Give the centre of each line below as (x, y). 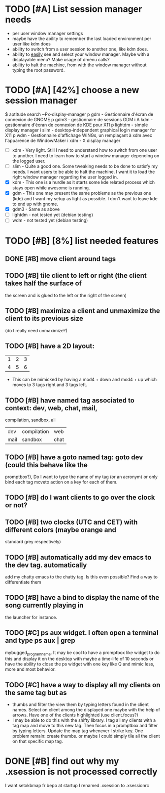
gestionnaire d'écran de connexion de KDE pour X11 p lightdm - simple (77, 125)
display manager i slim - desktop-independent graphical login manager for (81, 130)
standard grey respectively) (33, 542)
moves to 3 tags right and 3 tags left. (49, 385)
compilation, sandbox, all (30, 420)
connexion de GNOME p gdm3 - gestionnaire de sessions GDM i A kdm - (79, 119)
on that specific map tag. (37, 741)
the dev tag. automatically (46, 565)
